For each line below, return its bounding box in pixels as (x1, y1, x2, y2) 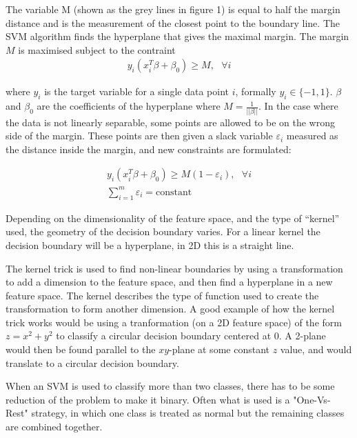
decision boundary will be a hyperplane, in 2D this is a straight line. (6, 237, 294, 252)
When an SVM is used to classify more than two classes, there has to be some (6, 379, 335, 393)
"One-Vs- (293, 392, 331, 406)
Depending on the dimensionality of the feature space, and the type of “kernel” (6, 210, 340, 225)
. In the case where (258, 99, 338, 113)
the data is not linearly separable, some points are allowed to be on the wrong (6, 115, 336, 129)
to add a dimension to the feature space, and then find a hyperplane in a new (6, 275, 333, 289)
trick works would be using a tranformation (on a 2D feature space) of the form (6, 315, 342, 329)
